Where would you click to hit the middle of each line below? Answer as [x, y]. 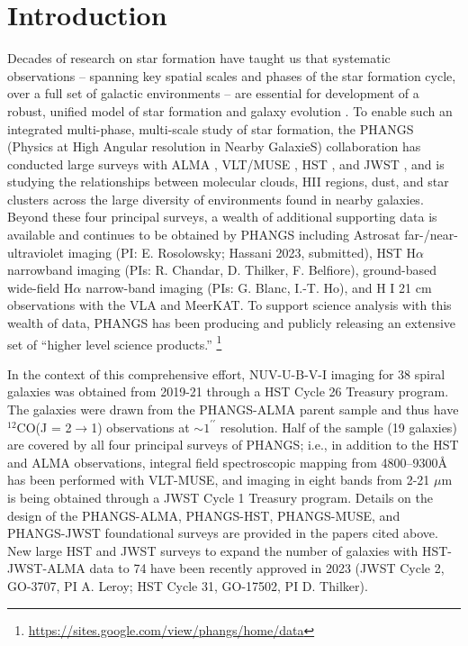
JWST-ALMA [46, 568]
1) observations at [140, 427]
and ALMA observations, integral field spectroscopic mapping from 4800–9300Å [228, 462]
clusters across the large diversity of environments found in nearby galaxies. [216, 199]
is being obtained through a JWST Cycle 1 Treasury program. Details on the [220, 498]
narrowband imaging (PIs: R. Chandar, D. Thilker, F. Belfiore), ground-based [222, 270]
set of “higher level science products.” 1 [115, 342]
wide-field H [40, 287]
